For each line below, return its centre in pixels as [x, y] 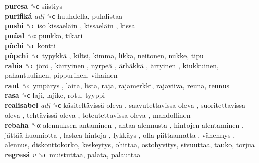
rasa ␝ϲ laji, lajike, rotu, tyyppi [55, 95]
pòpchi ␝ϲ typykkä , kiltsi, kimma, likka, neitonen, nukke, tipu [104, 55]
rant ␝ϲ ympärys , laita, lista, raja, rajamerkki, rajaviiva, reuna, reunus [117, 85]
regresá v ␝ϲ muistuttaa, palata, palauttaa [73, 154]
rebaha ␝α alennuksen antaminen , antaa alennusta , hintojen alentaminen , [124, 125]
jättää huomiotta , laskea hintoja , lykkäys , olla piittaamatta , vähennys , [120, 134]
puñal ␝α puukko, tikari [44, 35]
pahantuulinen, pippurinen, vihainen [61, 75]
